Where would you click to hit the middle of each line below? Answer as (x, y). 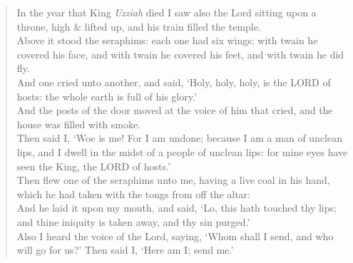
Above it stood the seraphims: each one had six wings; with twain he (167, 40)
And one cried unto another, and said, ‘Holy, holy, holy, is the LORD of (174, 82)
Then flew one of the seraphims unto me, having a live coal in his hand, (173, 180)
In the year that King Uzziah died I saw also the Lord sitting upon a (167, 12)
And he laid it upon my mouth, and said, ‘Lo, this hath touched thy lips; (176, 208)
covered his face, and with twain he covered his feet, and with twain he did (180, 54)
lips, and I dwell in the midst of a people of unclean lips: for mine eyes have (182, 151)
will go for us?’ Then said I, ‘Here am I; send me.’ (125, 250)
